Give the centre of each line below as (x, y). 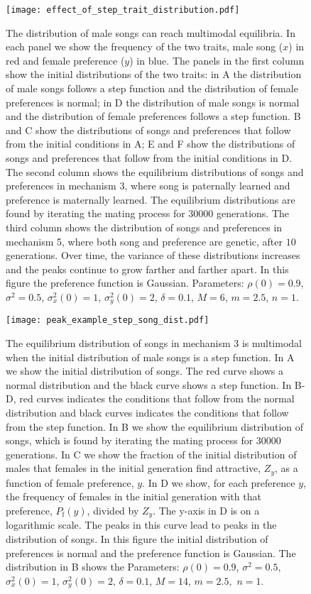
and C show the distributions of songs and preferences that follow (148, 130)
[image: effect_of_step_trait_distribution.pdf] (123, 10)
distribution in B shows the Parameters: (93, 567)
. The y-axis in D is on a (206, 511)
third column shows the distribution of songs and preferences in (144, 227)
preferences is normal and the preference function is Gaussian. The (151, 552)
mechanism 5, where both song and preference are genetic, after (144, 241)
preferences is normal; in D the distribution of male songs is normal (153, 102)
